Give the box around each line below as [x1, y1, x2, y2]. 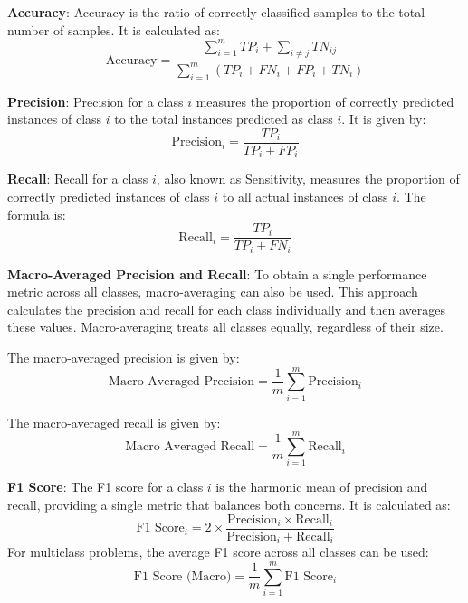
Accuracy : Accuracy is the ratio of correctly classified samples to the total [7, 3, 425, 21]
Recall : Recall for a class [7, 169, 148, 188]
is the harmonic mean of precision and [215, 477, 428, 496]
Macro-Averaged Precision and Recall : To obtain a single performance [7, 264, 427, 283]
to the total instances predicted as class [114, 109, 333, 128]
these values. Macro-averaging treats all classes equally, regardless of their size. [7, 317, 444, 336]
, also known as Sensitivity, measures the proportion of [156, 169, 460, 188]
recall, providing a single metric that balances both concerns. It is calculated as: [7, 495, 451, 514]
